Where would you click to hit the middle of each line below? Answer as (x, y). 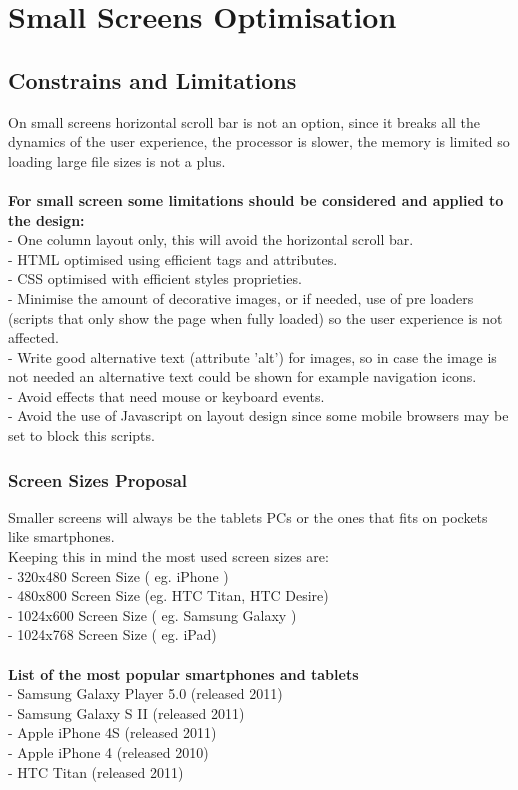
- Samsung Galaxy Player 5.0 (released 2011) (145, 693)
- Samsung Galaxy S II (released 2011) (126, 712)
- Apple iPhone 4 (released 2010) (108, 752)
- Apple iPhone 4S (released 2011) (112, 732)
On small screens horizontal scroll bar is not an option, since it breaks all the (244, 121)
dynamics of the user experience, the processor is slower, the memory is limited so (259, 141)
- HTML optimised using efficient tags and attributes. (173, 258)
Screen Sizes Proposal (98, 479)
